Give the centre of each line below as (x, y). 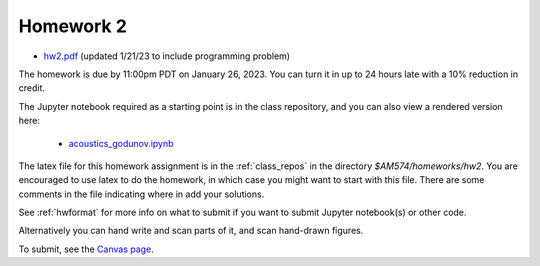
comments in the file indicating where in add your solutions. (141, 194)
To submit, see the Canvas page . (86, 249)
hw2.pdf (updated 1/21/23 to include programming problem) (166, 56)
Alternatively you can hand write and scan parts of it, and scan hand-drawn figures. (191, 231)
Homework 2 (72, 26)
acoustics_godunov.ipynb (121, 143)
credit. (31, 88)
